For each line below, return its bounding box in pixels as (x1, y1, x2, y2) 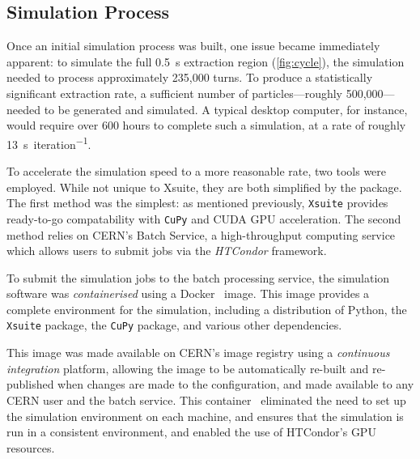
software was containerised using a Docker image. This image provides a (6, 285, 370, 302)
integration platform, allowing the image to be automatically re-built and (6, 359, 369, 376)
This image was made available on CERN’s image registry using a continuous (6, 344, 390, 361)
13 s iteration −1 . (6, 133, 91, 152)
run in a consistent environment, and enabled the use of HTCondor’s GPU (6, 423, 376, 440)
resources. (6, 439, 55, 456)
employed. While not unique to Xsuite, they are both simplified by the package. (6, 178, 402, 195)
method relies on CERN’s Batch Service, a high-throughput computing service (6, 226, 396, 243)
